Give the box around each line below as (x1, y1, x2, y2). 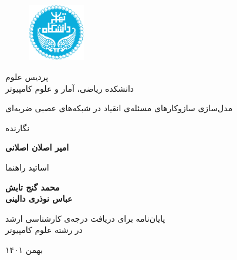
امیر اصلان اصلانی (5, 141, 69, 154)
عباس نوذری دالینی (5, 192, 73, 205)
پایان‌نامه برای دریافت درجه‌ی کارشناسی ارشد (5, 212, 165, 224)
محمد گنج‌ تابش (5, 181, 60, 193)
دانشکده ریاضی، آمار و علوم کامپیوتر (5, 82, 134, 94)
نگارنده (5, 121, 30, 134)
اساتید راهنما (5, 161, 49, 174)
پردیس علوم (5, 71, 49, 83)
